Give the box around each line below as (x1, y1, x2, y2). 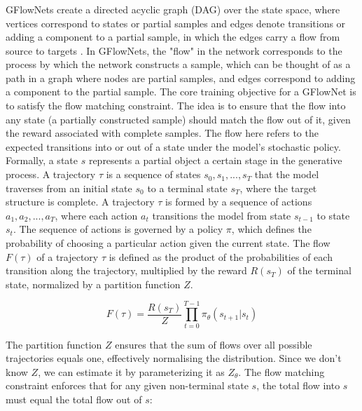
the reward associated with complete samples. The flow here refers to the (6, 126, 319, 140)
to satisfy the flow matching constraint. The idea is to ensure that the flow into (6, 98, 346, 113)
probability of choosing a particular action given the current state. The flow (6, 236, 330, 250)
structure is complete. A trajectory (6, 194, 155, 209)
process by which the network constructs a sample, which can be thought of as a (6, 57, 351, 72)
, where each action (55, 208, 138, 222)
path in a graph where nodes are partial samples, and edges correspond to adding (6, 70, 356, 85)
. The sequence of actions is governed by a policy (13, 222, 223, 236)
